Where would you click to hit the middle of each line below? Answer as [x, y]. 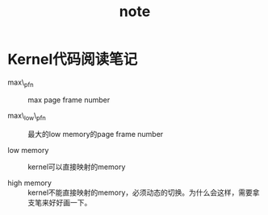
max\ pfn [21, 83]
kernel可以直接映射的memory [77, 167]
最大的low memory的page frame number [96, 134]
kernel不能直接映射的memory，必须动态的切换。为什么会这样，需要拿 [144, 192]
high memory [29, 183]
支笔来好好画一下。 [60, 202]
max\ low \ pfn [27, 116]
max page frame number [69, 100]
